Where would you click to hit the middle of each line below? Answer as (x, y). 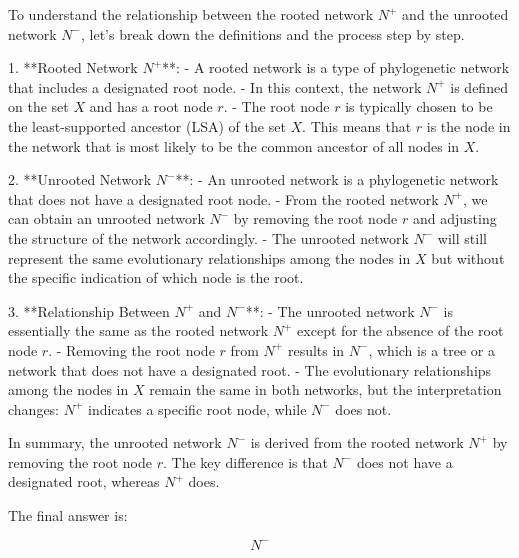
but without (468, 257)
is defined (479, 86)
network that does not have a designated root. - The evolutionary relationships (250, 369)
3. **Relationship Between (89, 310)
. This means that (357, 125)
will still (462, 237)
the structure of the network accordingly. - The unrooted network (208, 237)
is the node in (468, 125)
